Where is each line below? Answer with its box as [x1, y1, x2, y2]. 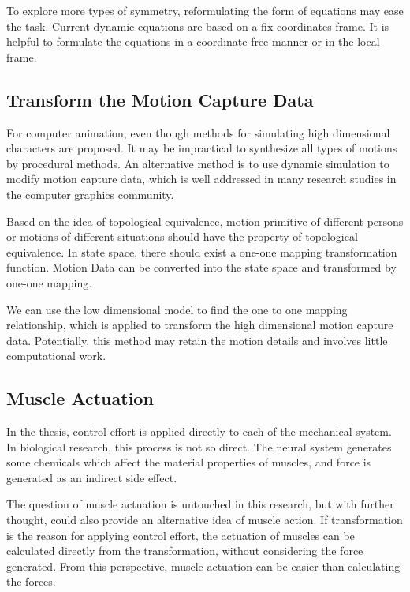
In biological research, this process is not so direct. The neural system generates [6, 438, 392, 455]
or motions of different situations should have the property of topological [6, 228, 358, 245]
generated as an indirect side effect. [6, 469, 177, 485]
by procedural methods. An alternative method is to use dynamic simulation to [6, 155, 389, 171]
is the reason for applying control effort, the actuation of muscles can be [6, 526, 355, 543]
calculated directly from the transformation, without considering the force [6, 542, 363, 559]
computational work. [6, 347, 106, 364]
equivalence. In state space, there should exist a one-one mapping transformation [6, 243, 397, 260]
